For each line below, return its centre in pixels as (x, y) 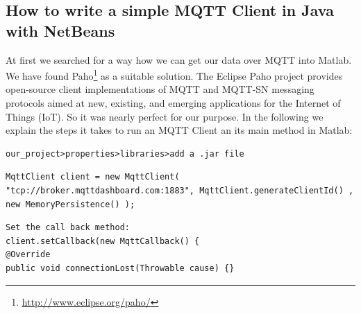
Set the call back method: (68, 228)
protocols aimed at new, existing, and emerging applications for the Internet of (173, 103)
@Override (28, 255)
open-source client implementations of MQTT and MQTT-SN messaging (160, 89)
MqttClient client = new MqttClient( (93, 177)
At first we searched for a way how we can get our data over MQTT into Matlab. (179, 59)
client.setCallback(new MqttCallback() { (103, 241)
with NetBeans (60, 30)
